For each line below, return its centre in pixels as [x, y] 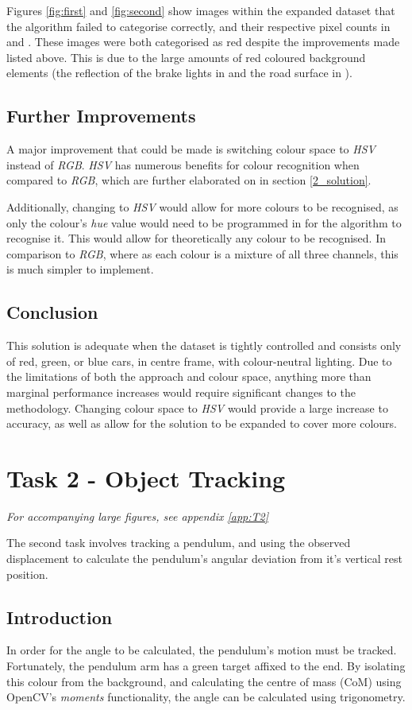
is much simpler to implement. [80, 269]
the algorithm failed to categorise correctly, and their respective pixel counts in [198, 26]
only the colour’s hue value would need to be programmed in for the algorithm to [204, 222]
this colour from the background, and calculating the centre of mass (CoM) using [204, 681]
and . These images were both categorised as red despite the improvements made [203, 42]
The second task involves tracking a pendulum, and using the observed [179, 543]
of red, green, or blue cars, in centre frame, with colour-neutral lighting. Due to [199, 361]
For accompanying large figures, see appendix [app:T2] [138, 516]
